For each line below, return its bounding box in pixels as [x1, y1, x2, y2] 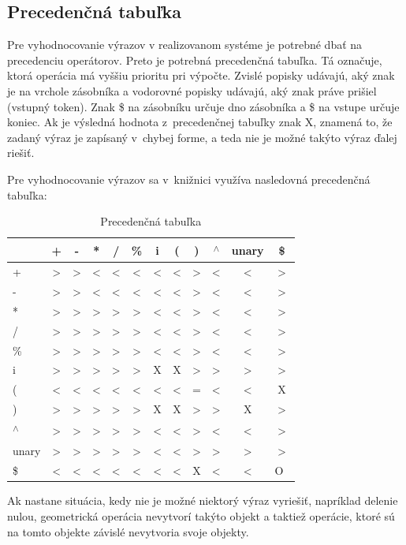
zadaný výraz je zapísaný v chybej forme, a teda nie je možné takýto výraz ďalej [7, 129, 397, 145]
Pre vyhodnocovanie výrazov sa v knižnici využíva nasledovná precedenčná [7, 170, 371, 187]
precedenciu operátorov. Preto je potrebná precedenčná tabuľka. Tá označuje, [7, 51, 382, 68]
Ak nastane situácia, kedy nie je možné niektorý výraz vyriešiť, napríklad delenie [7, 492, 398, 509]
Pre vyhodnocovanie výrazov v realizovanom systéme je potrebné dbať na [7, 36, 363, 53]
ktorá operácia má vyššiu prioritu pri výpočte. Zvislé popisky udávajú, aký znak [7, 67, 395, 84]
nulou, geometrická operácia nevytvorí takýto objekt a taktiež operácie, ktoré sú [7, 508, 395, 524]
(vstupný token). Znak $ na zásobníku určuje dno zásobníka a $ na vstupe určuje [7, 98, 400, 114]
